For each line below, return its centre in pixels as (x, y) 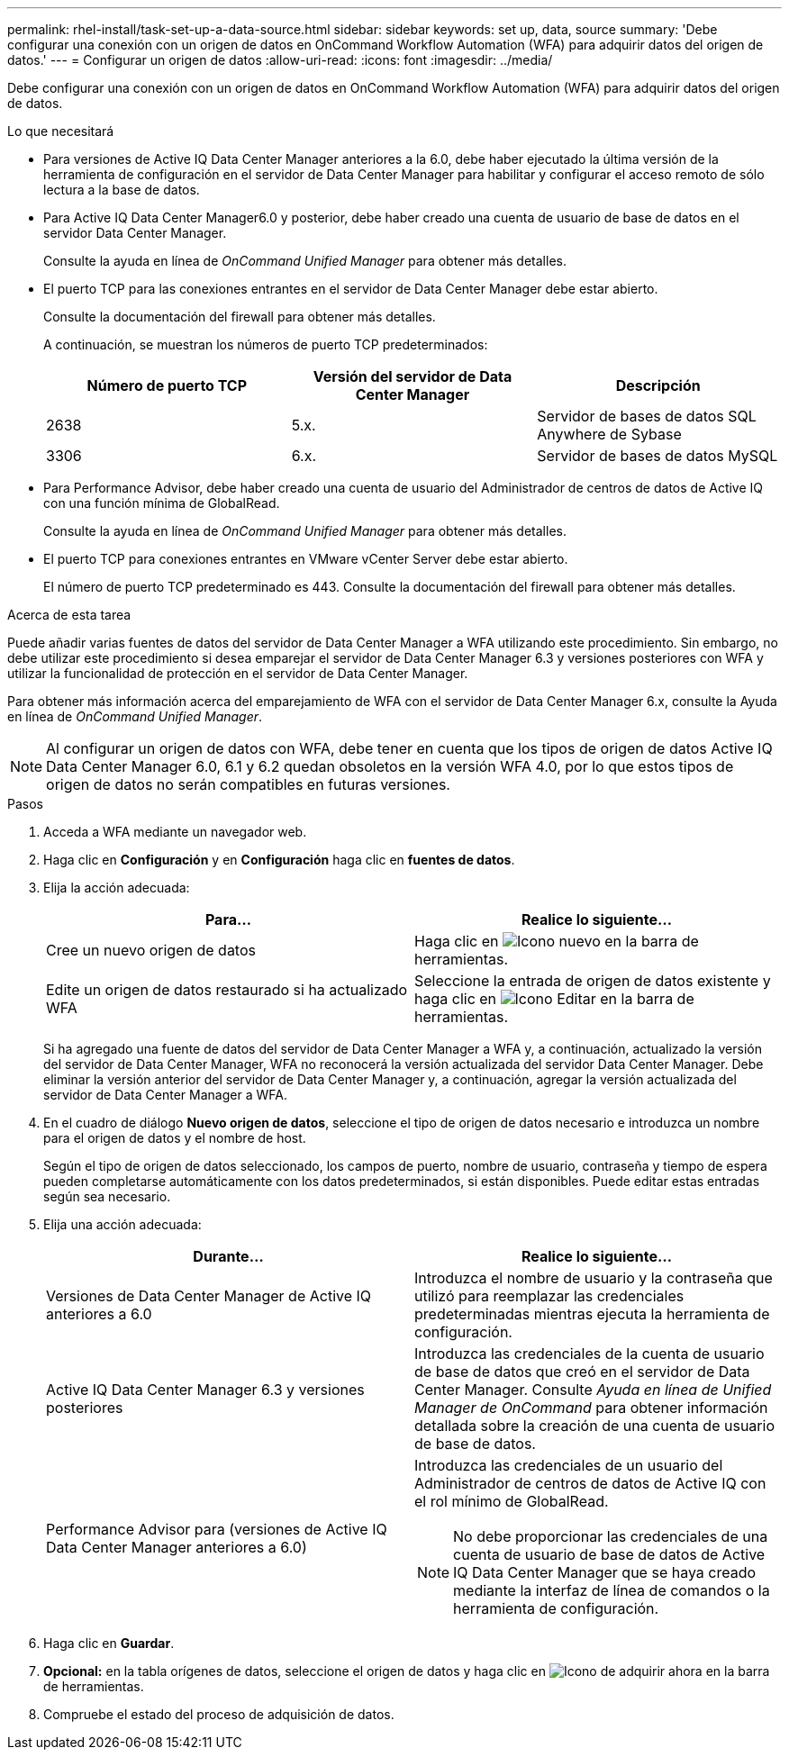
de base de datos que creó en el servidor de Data (582, 1372)
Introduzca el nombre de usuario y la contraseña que (594, 1278)
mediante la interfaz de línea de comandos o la (612, 1590)
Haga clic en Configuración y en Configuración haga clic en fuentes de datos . (279, 860)
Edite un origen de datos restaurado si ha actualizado (227, 990)
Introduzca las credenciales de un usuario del (569, 1465)
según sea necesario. (107, 1196)
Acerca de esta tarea (69, 615)
